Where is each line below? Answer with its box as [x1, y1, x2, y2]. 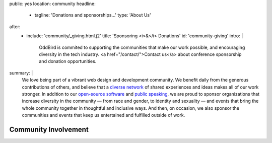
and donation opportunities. [39, 58, 97, 64]
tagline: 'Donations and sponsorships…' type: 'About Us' [34, 12, 151, 18]
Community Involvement [9, 125, 89, 133]
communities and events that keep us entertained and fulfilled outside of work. [22, 112, 185, 118]
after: [9, 23, 21, 30]
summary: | [9, 69, 33, 76]
